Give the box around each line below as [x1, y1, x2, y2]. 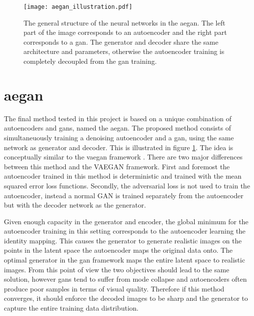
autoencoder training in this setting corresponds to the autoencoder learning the [4, 226, 246, 236]
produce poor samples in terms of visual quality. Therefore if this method [4, 283, 225, 293]
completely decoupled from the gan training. [24, 56, 157, 66]
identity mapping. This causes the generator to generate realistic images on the [4, 235, 242, 245]
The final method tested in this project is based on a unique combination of [4, 113, 231, 123]
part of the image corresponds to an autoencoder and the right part [24, 27, 227, 37]
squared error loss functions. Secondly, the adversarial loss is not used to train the [4, 180, 250, 190]
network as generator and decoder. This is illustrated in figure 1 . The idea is [4, 142, 233, 152]
